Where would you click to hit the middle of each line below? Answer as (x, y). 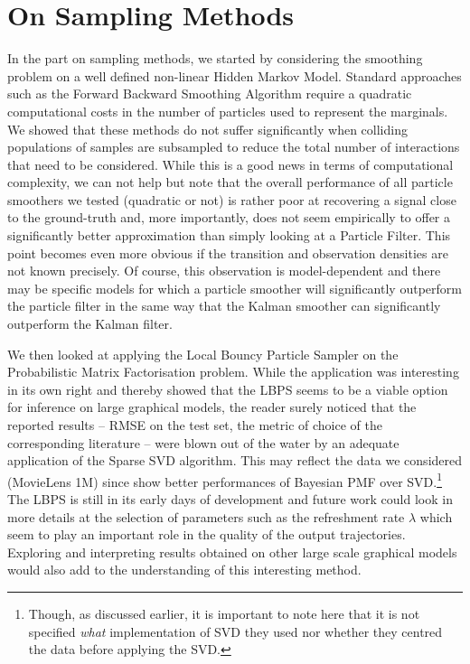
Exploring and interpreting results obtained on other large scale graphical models (232, 552)
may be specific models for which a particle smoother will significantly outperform (235, 288)
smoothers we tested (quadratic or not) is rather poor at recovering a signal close (232, 199)
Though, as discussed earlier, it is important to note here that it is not (224, 613)
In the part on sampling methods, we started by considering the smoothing (215, 58)
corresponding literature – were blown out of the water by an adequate (203, 442)
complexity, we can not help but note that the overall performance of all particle (230, 182)
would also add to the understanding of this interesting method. (184, 570)
